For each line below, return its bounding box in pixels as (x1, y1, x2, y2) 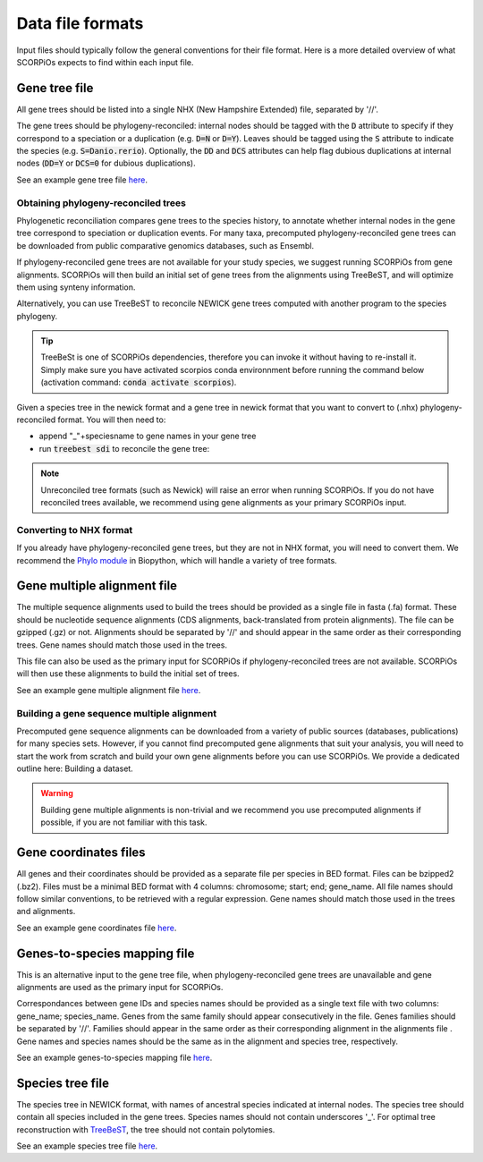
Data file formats (16, 13, 144, 33)
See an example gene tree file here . (16, 174, 148, 185)
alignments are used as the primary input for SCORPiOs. (16, 982, 224, 992)
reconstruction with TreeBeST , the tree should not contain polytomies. (16, 1124, 275, 1135)
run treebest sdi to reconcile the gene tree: (38, 443, 210, 454)
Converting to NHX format (16, 523, 133, 536)
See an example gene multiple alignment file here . (16, 684, 201, 695)
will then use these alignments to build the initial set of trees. (16, 668, 241, 679)
